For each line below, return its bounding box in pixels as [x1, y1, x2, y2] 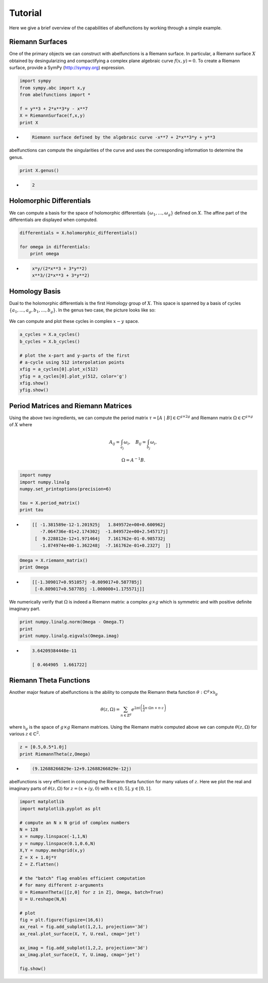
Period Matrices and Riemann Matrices [9, 401, 133, 410]
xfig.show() [19, 380, 49, 386]
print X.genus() [19, 167, 60, 173]
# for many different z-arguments [19, 882, 104, 888]
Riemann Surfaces [9, 38, 68, 46]
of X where [9, 422, 32, 428]
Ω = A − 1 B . [121, 456, 146, 463]
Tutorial [9, 7, 42, 18]
